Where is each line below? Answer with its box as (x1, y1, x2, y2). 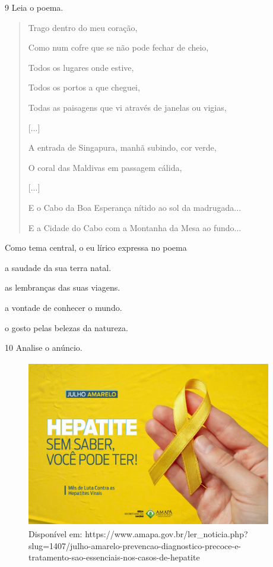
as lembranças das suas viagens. (5, 281, 120, 294)
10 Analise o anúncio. (5, 341, 82, 354)
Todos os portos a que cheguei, (28, 81, 140, 94)
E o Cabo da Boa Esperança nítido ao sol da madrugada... (28, 201, 242, 213)
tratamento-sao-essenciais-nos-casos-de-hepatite (28, 551, 200, 563)
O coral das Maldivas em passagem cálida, (28, 161, 182, 173)
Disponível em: (28, 528, 82, 540)
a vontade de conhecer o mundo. (5, 301, 122, 313)
